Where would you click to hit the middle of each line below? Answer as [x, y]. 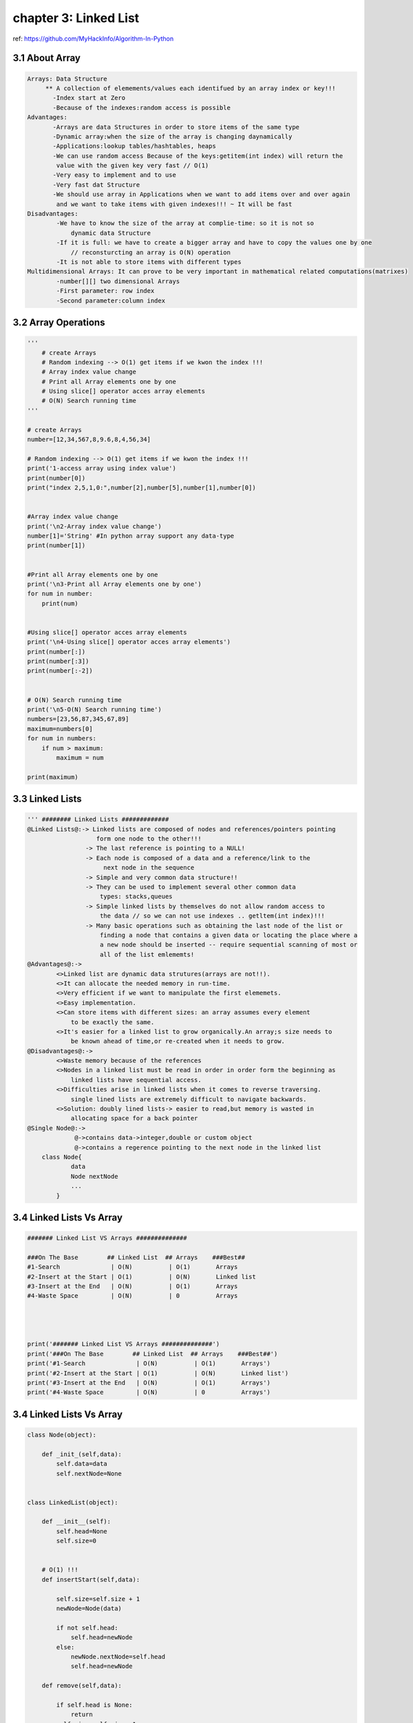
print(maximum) [53, 777]
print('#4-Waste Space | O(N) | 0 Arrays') [149, 1393]
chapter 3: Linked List [76, 18]
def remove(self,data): [82, 1686]
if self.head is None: [95, 1705]
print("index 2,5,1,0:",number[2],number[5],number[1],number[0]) [141, 487]
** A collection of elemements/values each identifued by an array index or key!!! [191, 88]
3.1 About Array [46, 58]
